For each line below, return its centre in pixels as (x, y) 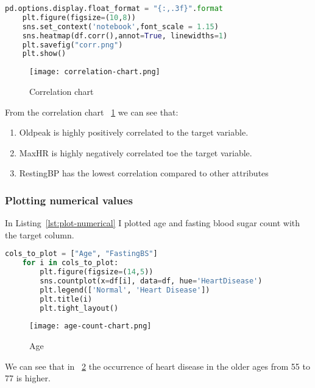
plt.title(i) (66, 299)
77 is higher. (28, 378)
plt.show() (44, 54)
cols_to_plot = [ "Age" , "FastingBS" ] (81, 254)
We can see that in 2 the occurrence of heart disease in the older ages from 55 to (157, 366)
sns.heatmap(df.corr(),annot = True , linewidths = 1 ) (125, 36)
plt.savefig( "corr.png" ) (73, 45)
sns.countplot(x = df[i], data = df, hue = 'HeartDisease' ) (151, 281)
